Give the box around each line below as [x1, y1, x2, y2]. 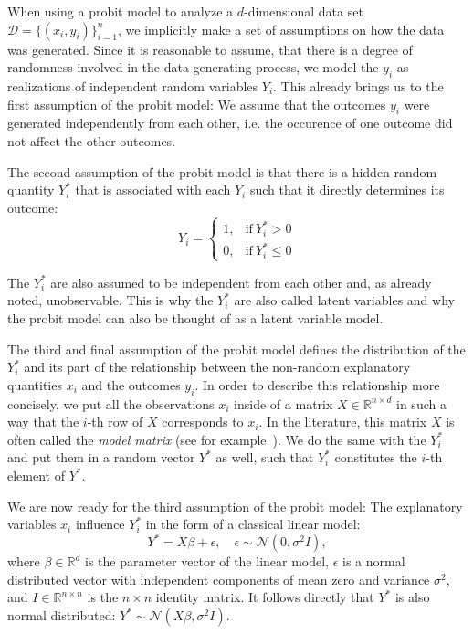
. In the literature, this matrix [258, 412, 427, 431]
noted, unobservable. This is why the [7, 291, 214, 310]
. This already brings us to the [273, 76, 444, 95]
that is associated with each [75, 180, 231, 199]
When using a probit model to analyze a [7, 2, 234, 20]
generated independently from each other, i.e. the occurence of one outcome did [7, 113, 453, 132]
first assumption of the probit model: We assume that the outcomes [7, 94, 386, 113]
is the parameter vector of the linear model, [85, 552, 330, 571]
